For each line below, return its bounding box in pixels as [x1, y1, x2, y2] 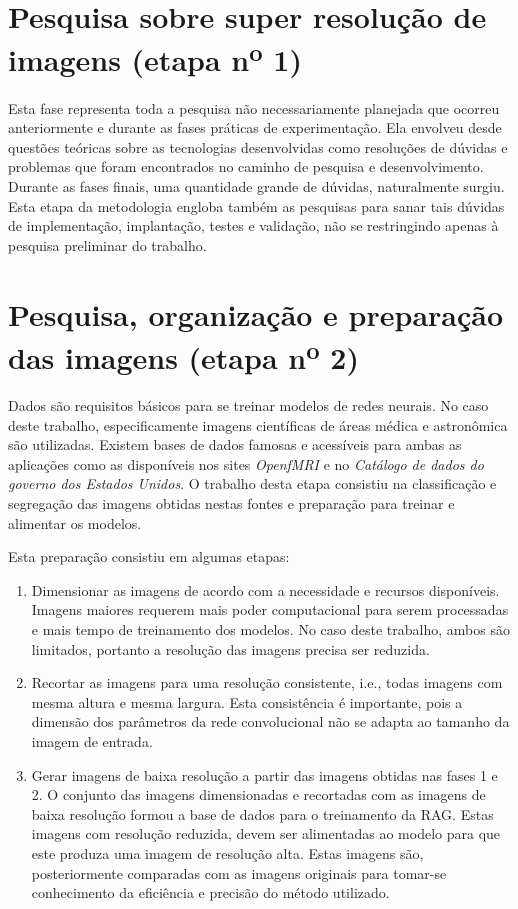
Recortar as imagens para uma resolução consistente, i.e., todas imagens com [31, 672, 503, 693]
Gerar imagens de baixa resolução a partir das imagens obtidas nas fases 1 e [31, 764, 498, 785]
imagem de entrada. [31, 730, 153, 751]
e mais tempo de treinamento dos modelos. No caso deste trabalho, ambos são [31, 618, 510, 639]
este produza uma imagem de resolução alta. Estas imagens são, [31, 842, 424, 863]
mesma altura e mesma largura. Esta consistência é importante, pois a [31, 691, 463, 712]
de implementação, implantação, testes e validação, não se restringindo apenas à [8, 215, 499, 236]
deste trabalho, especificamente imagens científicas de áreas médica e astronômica [8, 414, 508, 435]
